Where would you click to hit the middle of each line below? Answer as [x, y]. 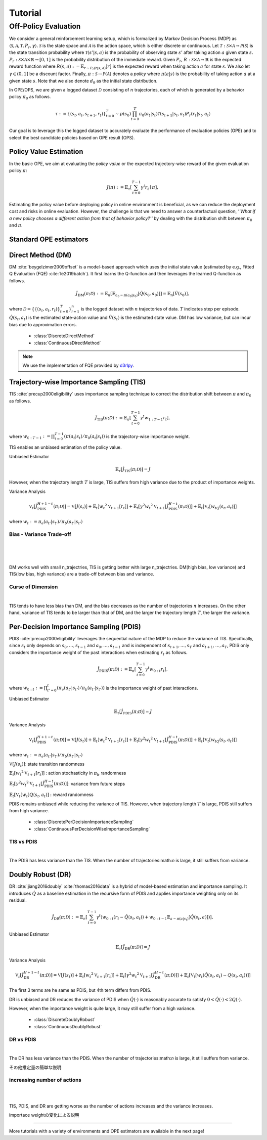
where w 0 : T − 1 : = [30, 437]
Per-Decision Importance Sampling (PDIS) [75, 627]
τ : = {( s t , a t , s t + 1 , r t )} [81, 114]
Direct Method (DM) [40, 255]
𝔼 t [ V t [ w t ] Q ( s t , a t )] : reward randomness [51, 795]
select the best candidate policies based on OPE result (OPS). [72, 137]
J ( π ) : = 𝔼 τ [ [119, 188]
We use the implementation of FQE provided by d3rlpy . [78, 365]
